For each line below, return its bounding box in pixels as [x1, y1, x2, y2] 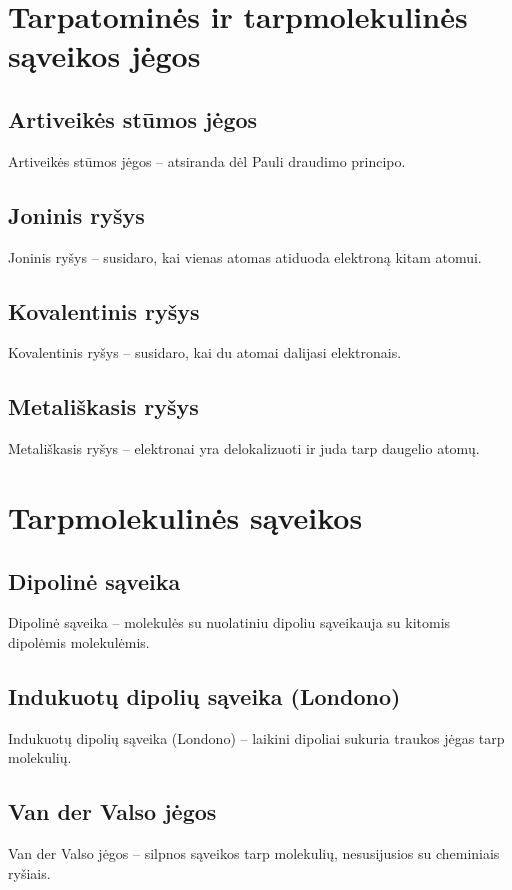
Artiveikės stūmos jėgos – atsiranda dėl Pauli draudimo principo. [8, 150, 406, 171]
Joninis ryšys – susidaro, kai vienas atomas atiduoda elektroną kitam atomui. [8, 246, 482, 267]
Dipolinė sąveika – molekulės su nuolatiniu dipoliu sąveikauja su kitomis [8, 612, 451, 633]
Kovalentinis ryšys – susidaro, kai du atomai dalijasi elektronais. [8, 342, 402, 363]
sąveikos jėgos [8, 35, 201, 76]
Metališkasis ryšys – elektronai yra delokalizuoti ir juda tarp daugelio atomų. [8, 438, 480, 459]
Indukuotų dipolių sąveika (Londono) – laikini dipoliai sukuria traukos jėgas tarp [8, 727, 505, 748]
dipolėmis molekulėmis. [8, 631, 150, 652]
